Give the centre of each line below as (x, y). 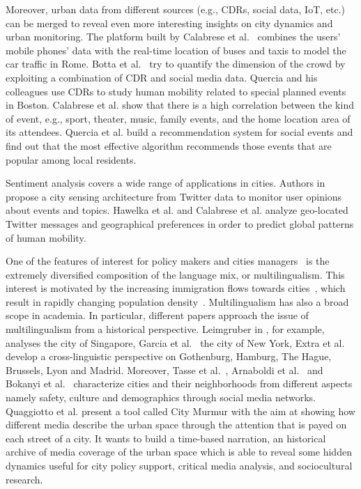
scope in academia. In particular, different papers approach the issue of (157, 315)
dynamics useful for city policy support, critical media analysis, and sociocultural (179, 465)
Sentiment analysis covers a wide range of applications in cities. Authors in (166, 183)
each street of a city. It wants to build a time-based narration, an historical (166, 438)
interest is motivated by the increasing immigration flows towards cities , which (176, 288)
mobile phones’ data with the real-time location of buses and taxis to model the (176, 50)
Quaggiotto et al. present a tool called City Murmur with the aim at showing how (180, 411)
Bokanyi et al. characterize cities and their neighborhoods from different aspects (179, 383)
